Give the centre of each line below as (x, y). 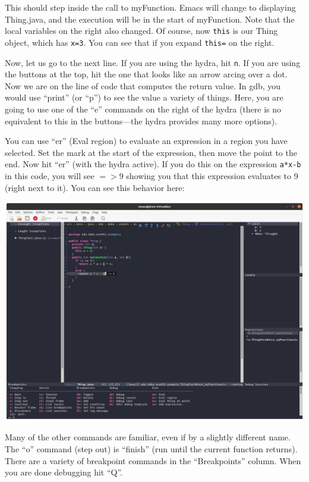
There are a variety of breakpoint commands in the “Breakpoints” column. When (153, 460)
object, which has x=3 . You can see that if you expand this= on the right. (140, 42)
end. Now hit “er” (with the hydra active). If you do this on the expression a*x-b (153, 164)
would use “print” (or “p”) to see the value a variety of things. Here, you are (144, 97)
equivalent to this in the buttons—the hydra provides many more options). (141, 121)
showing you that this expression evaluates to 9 (212, 175)
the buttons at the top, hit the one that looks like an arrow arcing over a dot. (146, 74)
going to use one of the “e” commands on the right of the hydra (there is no (143, 109)
